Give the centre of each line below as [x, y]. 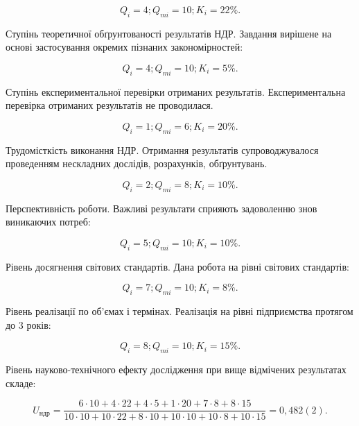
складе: [21, 383]
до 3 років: [28, 324]
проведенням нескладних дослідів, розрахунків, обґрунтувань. [137, 163]
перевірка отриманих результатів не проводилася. [110, 105]
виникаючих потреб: [48, 222]
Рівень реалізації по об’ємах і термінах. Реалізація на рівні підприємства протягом [179, 311]
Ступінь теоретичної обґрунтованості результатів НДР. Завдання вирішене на [169, 33]
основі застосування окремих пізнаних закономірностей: [124, 47]
